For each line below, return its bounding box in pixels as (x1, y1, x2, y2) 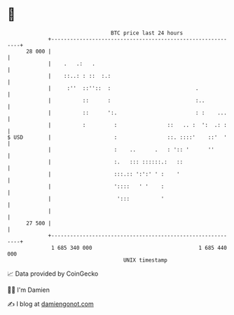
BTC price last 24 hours (111, 29, 184, 36)
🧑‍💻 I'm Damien (7, 286, 50, 294)
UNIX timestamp (123, 256, 168, 264)
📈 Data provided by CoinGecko (7, 269, 99, 278)
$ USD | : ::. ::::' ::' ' (7, 133, 228, 141)
